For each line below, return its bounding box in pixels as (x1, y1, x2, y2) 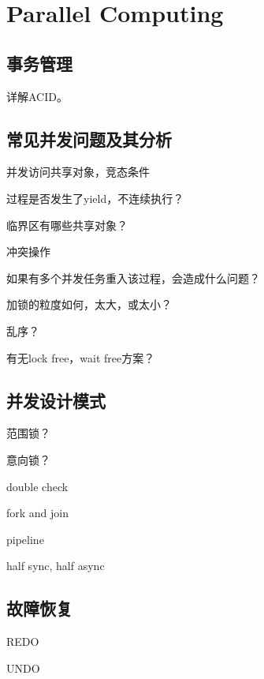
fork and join (6, 505, 69, 521)
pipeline (6, 531, 44, 547)
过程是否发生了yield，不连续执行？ (6, 189, 184, 206)
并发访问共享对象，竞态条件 (6, 163, 150, 180)
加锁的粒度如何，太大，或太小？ (6, 296, 172, 313)
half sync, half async (6, 557, 105, 574)
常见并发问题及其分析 (6, 126, 172, 151)
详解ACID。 (6, 88, 68, 104)
